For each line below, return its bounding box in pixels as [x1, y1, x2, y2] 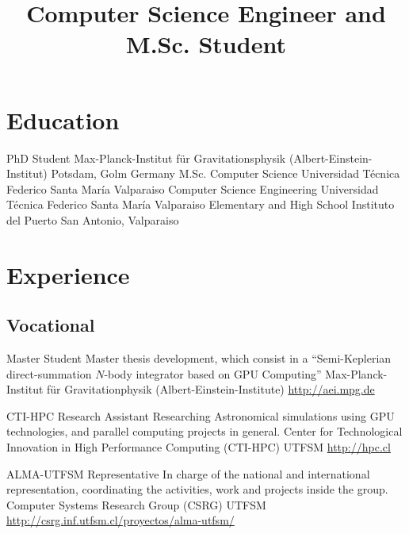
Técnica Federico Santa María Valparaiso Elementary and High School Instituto [6, 196, 395, 213]
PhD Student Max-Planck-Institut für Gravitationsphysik [6, 149, 286, 166]
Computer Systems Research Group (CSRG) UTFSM [6, 496, 266, 513]
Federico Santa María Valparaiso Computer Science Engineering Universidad [6, 180, 379, 197]
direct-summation [6, 365, 92, 382]
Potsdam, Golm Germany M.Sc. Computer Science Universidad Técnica [51, 165, 400, 182]
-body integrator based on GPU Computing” [104, 365, 322, 382]
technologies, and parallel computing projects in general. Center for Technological [6, 423, 403, 440]
